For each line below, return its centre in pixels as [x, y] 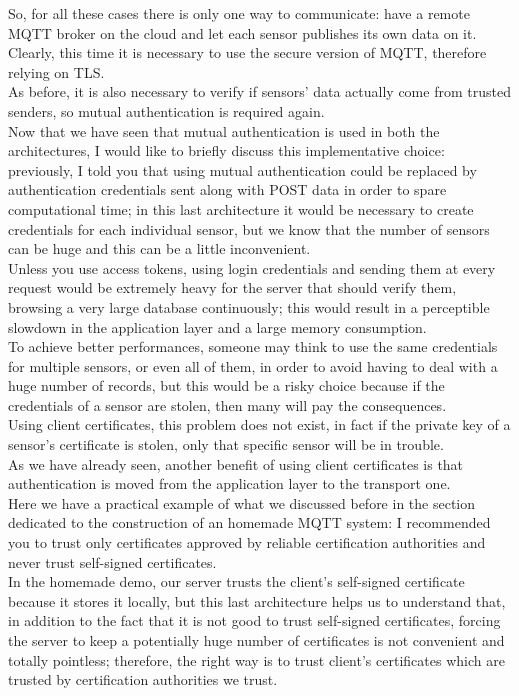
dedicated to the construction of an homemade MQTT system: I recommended [249, 522]
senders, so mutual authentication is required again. [166, 110]
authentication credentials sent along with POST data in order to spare [227, 189]
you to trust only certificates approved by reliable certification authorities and [247, 542]
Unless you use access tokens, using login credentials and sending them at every [252, 267]
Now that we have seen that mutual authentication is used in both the [224, 130]
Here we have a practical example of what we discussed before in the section [242, 502]
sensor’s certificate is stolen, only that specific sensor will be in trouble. [226, 444]
